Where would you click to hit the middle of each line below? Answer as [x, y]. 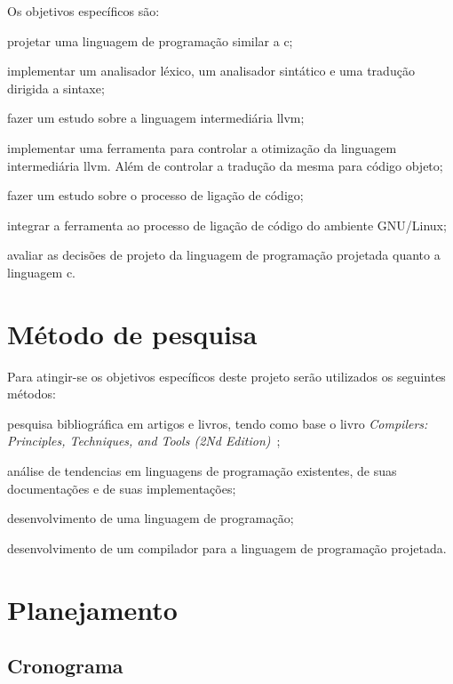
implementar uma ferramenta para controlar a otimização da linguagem [202, 147]
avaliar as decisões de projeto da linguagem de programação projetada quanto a [224, 255]
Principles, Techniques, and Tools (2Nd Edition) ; [144, 441]
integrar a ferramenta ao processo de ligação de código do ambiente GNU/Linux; [227, 225]
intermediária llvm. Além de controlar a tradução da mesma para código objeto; [225, 165]
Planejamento [92, 609]
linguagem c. [41, 272]
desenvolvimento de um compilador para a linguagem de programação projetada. [227, 547]
